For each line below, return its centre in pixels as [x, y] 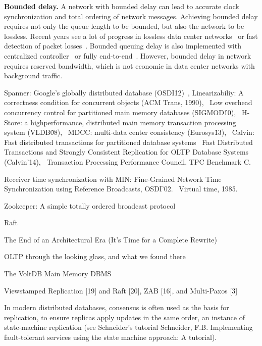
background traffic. [33, 76]
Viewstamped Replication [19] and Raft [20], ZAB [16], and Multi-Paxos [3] [121, 290]
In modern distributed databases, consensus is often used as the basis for [117, 307]
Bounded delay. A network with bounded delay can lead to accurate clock [122, 6]
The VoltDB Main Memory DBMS [58, 274]
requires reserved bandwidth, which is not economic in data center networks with [129, 65]
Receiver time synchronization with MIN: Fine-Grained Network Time [113, 179]
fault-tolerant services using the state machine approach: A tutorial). [111, 337]
